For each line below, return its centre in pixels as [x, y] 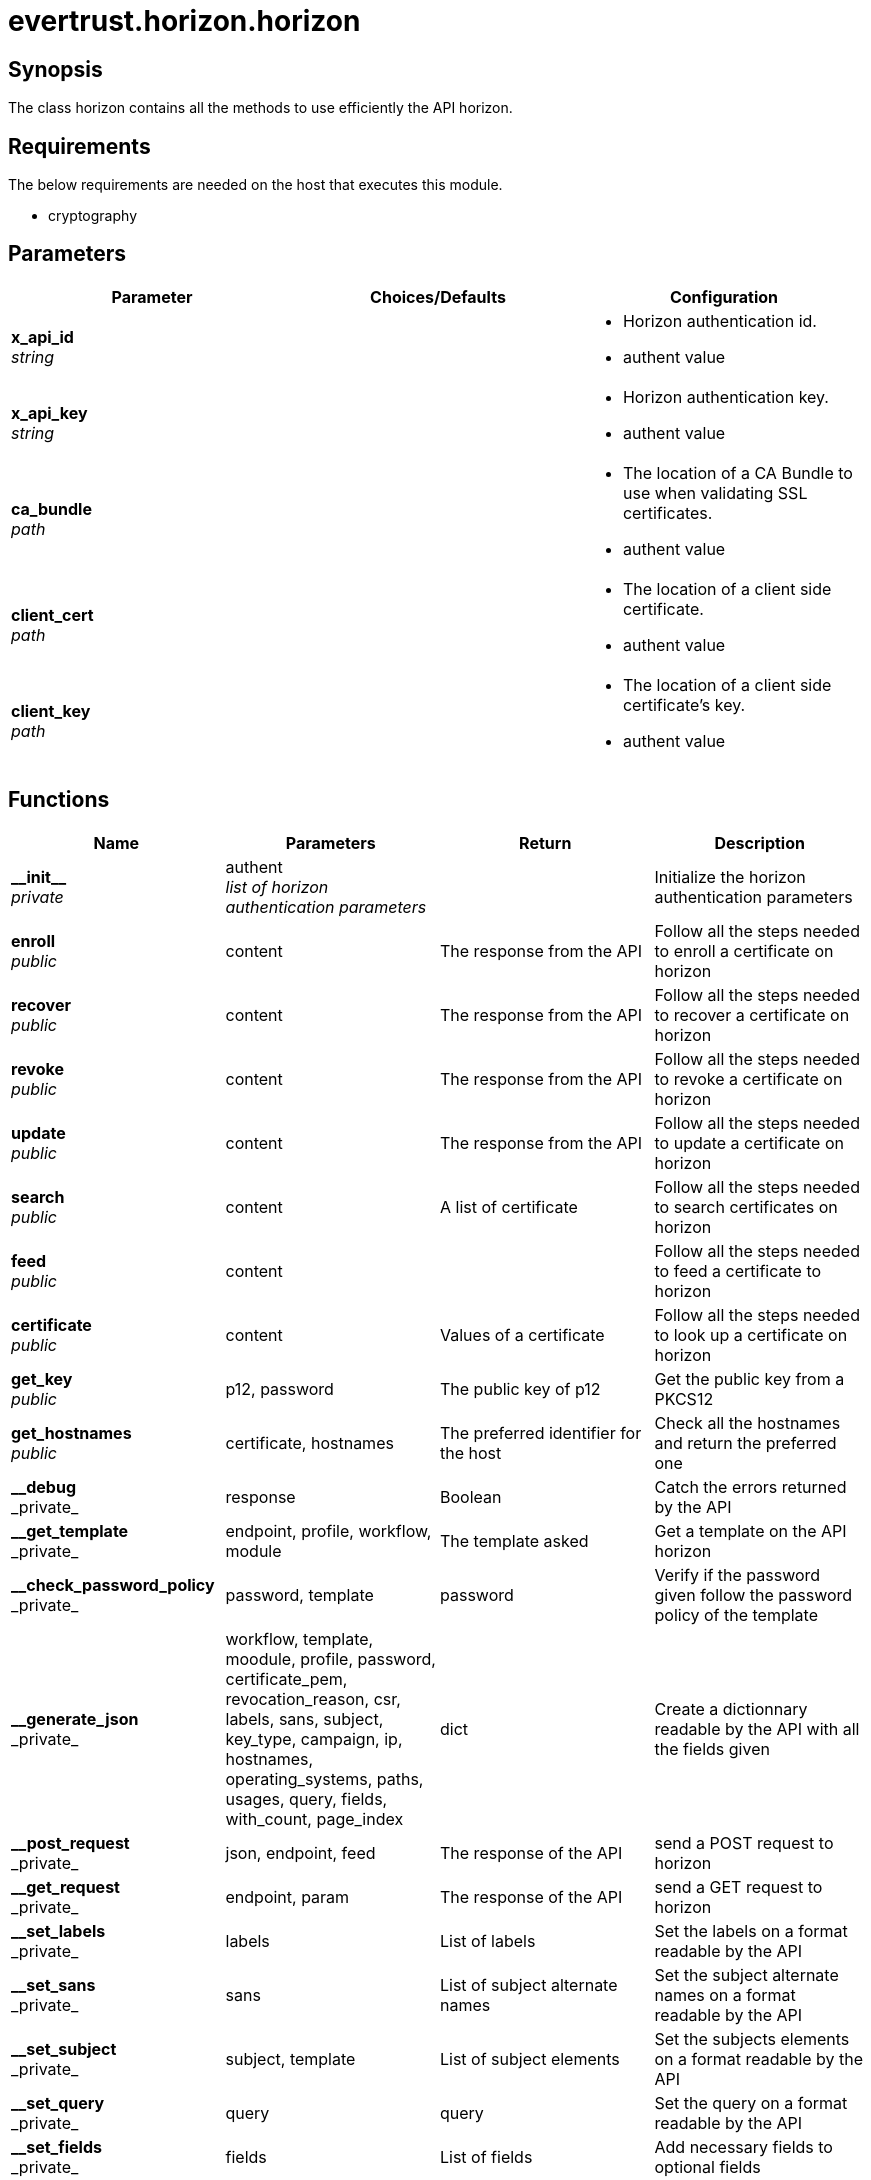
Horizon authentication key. [725, 396]
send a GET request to [738, 1886]
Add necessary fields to [743, 2146]
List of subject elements [530, 2058]
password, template [299, 1594]
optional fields [707, 2166]
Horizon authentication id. [719, 320]
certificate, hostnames [309, 1442]
